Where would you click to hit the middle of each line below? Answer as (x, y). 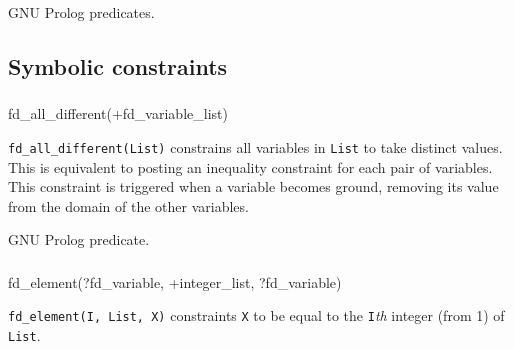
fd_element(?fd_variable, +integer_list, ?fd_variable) (175, 281)
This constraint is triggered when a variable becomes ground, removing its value (253, 186)
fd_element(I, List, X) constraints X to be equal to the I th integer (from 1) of (256, 315)
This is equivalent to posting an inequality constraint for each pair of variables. (250, 166)
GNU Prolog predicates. (81, 12)
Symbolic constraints (118, 65)
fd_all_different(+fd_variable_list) (118, 113)
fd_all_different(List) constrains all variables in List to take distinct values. (255, 146)
